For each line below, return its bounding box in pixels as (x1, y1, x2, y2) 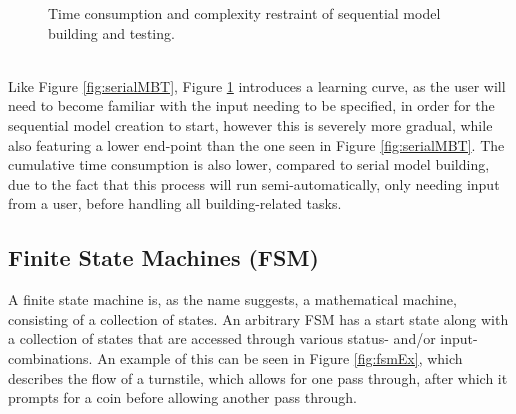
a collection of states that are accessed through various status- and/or (8, 328, 436, 349)
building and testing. (48, 22, 175, 43)
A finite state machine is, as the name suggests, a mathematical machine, (8, 289, 457, 310)
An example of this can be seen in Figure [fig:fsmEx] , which (97, 347, 463, 368)
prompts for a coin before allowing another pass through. (8, 387, 357, 408)
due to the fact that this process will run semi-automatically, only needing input (8, 173, 500, 194)
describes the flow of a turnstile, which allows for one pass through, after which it (8, 367, 508, 388)
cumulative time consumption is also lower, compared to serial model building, (8, 154, 490, 175)
